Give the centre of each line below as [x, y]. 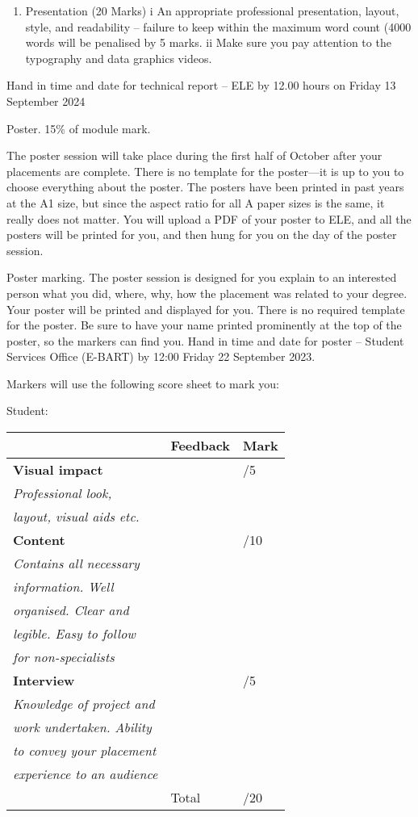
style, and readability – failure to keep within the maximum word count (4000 [218, 26]
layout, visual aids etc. [76, 517]
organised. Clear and [71, 610]
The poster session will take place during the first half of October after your [194, 155]
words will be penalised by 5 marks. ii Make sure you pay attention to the [208, 42]
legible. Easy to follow [74, 634]
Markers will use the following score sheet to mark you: [143, 383]
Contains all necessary [76, 564]
